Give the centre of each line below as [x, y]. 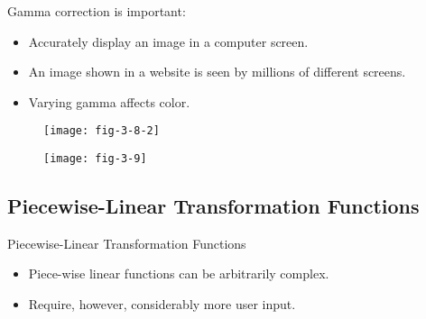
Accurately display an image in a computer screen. [168, 41]
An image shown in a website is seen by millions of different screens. [217, 72]
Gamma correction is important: [97, 11]
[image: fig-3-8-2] [102, 131]
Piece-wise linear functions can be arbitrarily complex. [179, 273]
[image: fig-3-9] [95, 159]
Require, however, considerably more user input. [162, 304]
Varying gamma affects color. [109, 101]
